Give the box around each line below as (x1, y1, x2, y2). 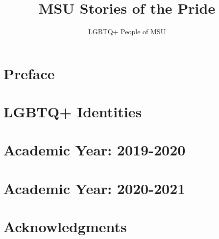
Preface (3, 63, 55, 83)
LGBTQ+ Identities (3, 102, 142, 122)
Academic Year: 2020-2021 (3, 178, 186, 198)
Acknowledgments (3, 217, 127, 237)
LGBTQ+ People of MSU (88, 26, 166, 37)
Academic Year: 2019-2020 (3, 140, 186, 160)
